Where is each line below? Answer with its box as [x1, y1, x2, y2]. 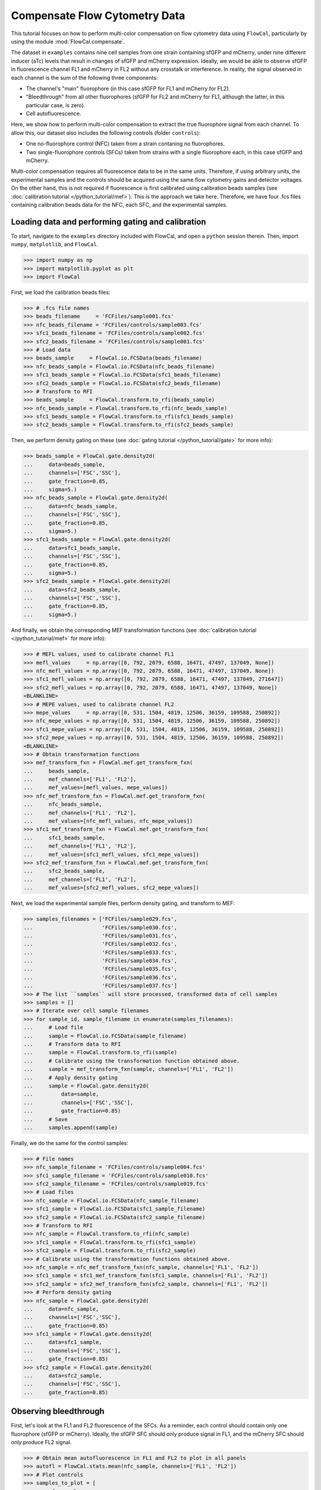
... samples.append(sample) [23, 1124, 118, 1131]
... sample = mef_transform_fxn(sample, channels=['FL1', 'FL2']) [23, 1066, 234, 1073]
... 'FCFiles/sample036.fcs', [23, 974, 178, 980]
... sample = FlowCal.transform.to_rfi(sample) [23, 1049, 178, 1056]
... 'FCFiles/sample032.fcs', [23, 940, 178, 948]
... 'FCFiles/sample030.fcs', [23, 924, 178, 931]
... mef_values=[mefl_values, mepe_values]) [23, 784, 168, 791]
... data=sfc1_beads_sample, [23, 544, 121, 551]
